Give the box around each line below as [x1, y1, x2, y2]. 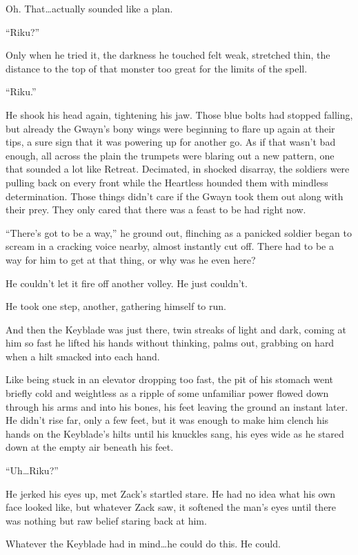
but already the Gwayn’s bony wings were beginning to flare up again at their [6, 121, 335, 135]
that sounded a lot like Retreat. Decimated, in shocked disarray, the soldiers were [6, 162, 350, 176]
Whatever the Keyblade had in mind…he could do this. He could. [6, 536, 281, 551]
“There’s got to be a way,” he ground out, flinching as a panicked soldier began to [6, 225, 352, 240]
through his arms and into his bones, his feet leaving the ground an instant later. [6, 399, 348, 413]
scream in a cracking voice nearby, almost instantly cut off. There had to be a [6, 239, 334, 253]
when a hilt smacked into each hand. [6, 349, 160, 363]
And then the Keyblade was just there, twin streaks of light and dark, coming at [6, 322, 346, 336]
